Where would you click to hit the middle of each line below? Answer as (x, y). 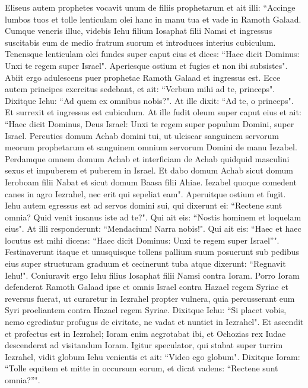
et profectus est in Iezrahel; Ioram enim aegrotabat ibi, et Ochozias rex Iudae (145, 333)
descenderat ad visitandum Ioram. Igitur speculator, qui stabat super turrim (144, 345)
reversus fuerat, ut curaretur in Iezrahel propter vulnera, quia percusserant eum (150, 298)
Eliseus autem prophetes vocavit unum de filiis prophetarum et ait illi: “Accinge (150, 7)
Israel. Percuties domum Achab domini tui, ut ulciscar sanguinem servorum (142, 135)
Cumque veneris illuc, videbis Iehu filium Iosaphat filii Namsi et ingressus (139, 31)
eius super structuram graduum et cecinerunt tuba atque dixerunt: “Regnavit (145, 264)
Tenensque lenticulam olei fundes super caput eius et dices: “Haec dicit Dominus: (152, 54)
